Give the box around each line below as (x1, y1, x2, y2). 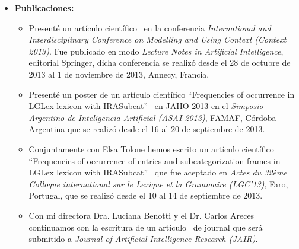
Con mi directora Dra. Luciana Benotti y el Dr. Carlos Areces (28, 209, 255, 221)
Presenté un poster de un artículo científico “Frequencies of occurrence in (28, 88, 295, 100)
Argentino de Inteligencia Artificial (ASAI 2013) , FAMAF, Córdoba (28, 111, 276, 123)
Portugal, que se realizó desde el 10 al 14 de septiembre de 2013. (28, 189, 263, 202)
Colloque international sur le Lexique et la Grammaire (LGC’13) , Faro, (28, 177, 288, 190)
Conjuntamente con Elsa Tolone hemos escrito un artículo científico (28, 142, 274, 155)
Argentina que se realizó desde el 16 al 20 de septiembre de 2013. (28, 123, 265, 135)
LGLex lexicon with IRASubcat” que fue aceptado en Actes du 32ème (28, 166, 287, 178)
